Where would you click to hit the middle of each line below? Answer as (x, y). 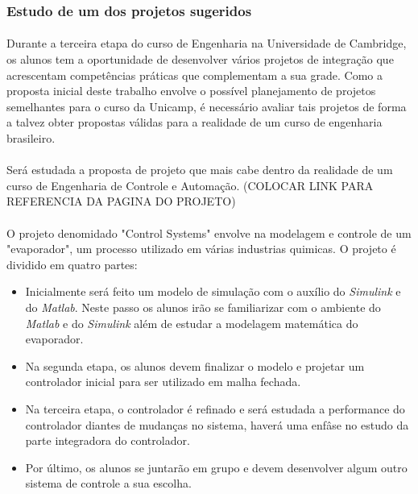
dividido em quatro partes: (72, 264)
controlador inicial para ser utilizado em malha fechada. (163, 382)
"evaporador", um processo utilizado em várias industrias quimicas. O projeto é (201, 249)
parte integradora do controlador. (108, 440)
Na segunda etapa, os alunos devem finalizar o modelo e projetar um (195, 365)
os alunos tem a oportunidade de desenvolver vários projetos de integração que (200, 59)
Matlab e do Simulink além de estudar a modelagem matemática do (192, 323)
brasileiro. (31, 138)
